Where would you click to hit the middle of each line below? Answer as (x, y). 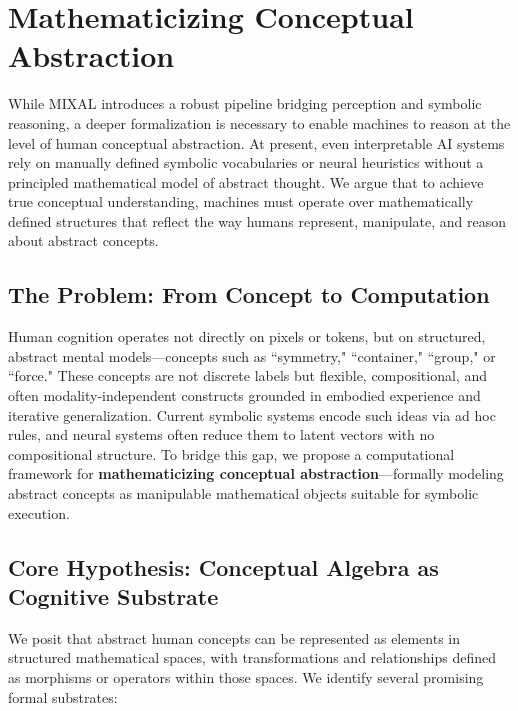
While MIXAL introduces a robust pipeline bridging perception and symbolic (245, 103)
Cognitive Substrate (113, 595)
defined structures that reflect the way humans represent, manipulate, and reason (257, 220)
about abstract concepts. (83, 240)
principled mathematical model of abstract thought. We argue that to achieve (246, 181)
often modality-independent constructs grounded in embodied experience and (244, 395)
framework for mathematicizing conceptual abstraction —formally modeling (256, 473)
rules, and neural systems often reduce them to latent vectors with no (221, 434)
